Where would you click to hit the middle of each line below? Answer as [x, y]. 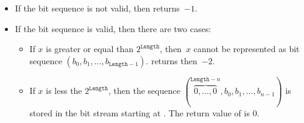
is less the [64, 91]
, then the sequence [144, 91]
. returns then [171, 60]
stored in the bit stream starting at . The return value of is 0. [144, 112]
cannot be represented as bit [246, 49]
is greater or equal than [90, 49]
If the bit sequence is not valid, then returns [97, 8]
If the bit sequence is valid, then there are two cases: [113, 28]
